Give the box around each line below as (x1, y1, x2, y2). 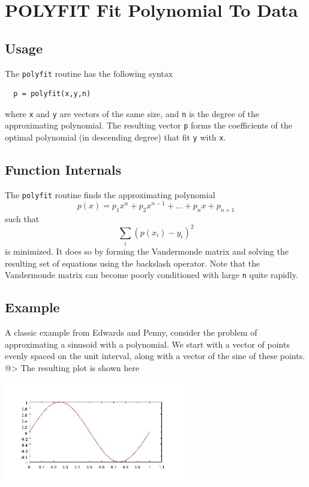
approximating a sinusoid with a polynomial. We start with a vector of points (5, 337, 290, 350)
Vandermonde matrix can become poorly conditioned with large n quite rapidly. (5, 268, 298, 281)
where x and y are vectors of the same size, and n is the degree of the (5, 107, 260, 119)
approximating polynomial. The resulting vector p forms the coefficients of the (5, 119, 292, 132)
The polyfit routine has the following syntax (5, 67, 173, 79)
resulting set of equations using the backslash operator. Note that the (5, 256, 260, 269)
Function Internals (5, 160, 122, 179)
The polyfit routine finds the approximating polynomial (5, 189, 215, 201)
